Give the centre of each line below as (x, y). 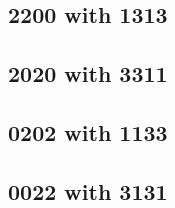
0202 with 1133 (88, 131)
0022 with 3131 (88, 190)
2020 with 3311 (88, 73)
